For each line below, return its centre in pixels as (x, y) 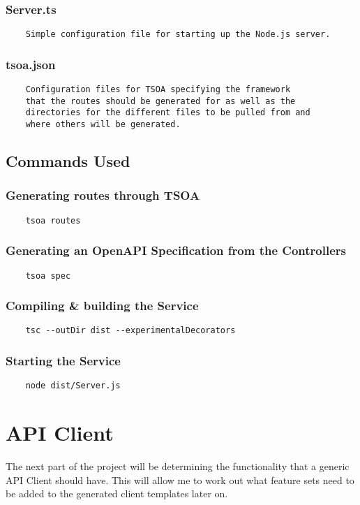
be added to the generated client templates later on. (117, 493)
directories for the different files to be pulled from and (168, 113)
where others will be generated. (103, 125)
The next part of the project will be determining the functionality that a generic (178, 466)
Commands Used (68, 161)
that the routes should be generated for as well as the (160, 101)
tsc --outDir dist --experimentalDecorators (130, 331)
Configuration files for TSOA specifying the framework (158, 90)
